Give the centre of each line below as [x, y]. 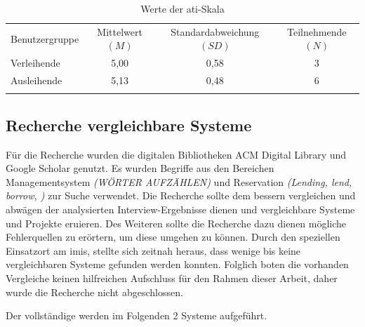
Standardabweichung [215, 31]
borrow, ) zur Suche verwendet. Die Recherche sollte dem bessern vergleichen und [181, 195]
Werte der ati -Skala [182, 8]
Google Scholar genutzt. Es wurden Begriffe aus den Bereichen [140, 168]
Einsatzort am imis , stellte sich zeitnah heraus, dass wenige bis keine [153, 250]
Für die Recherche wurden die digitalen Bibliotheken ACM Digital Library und [176, 154]
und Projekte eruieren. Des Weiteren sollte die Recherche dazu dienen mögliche [176, 223]
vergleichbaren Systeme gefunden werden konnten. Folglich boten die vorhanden [177, 264]
